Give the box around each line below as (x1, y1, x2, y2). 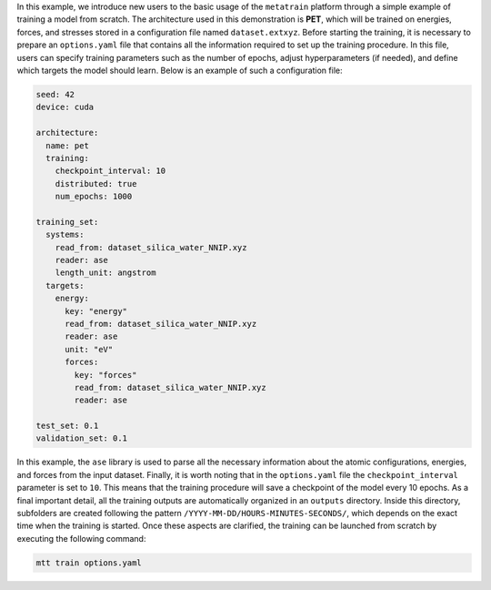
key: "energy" (65, 306, 127, 316)
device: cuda (35, 102, 95, 113)
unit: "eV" (65, 344, 114, 354)
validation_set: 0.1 (35, 433, 127, 443)
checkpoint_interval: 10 (55, 166, 166, 177)
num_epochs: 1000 (55, 191, 133, 202)
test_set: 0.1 (35, 421, 99, 432)
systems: (45, 229, 85, 240)
